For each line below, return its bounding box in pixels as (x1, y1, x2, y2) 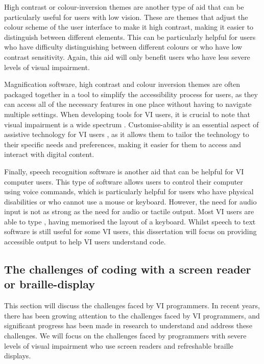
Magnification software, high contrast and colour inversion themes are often (4, 79, 241, 89)
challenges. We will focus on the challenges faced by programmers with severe (4, 330, 247, 341)
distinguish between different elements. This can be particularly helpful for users (4, 31, 256, 42)
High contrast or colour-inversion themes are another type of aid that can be (4, 2, 244, 12)
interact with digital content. (4, 149, 94, 160)
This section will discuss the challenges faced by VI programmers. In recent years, (4, 300, 260, 311)
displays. (4, 350, 31, 361)
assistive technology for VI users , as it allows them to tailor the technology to (4, 129, 249, 140)
